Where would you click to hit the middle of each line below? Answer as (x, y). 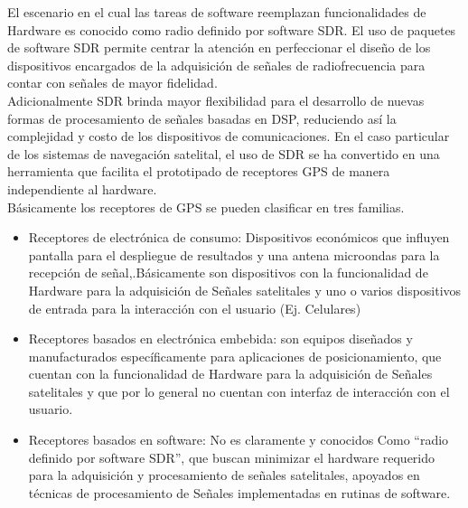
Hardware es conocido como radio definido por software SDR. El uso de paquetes (232, 29)
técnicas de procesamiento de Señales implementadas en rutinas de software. (239, 492)
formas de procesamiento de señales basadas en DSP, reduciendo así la (202, 118)
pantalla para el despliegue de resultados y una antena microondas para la (234, 254)
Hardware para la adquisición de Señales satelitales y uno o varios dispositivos (245, 290)
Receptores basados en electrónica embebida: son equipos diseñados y (220, 339)
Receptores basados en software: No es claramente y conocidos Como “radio (239, 440)
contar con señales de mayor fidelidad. (112, 83)
